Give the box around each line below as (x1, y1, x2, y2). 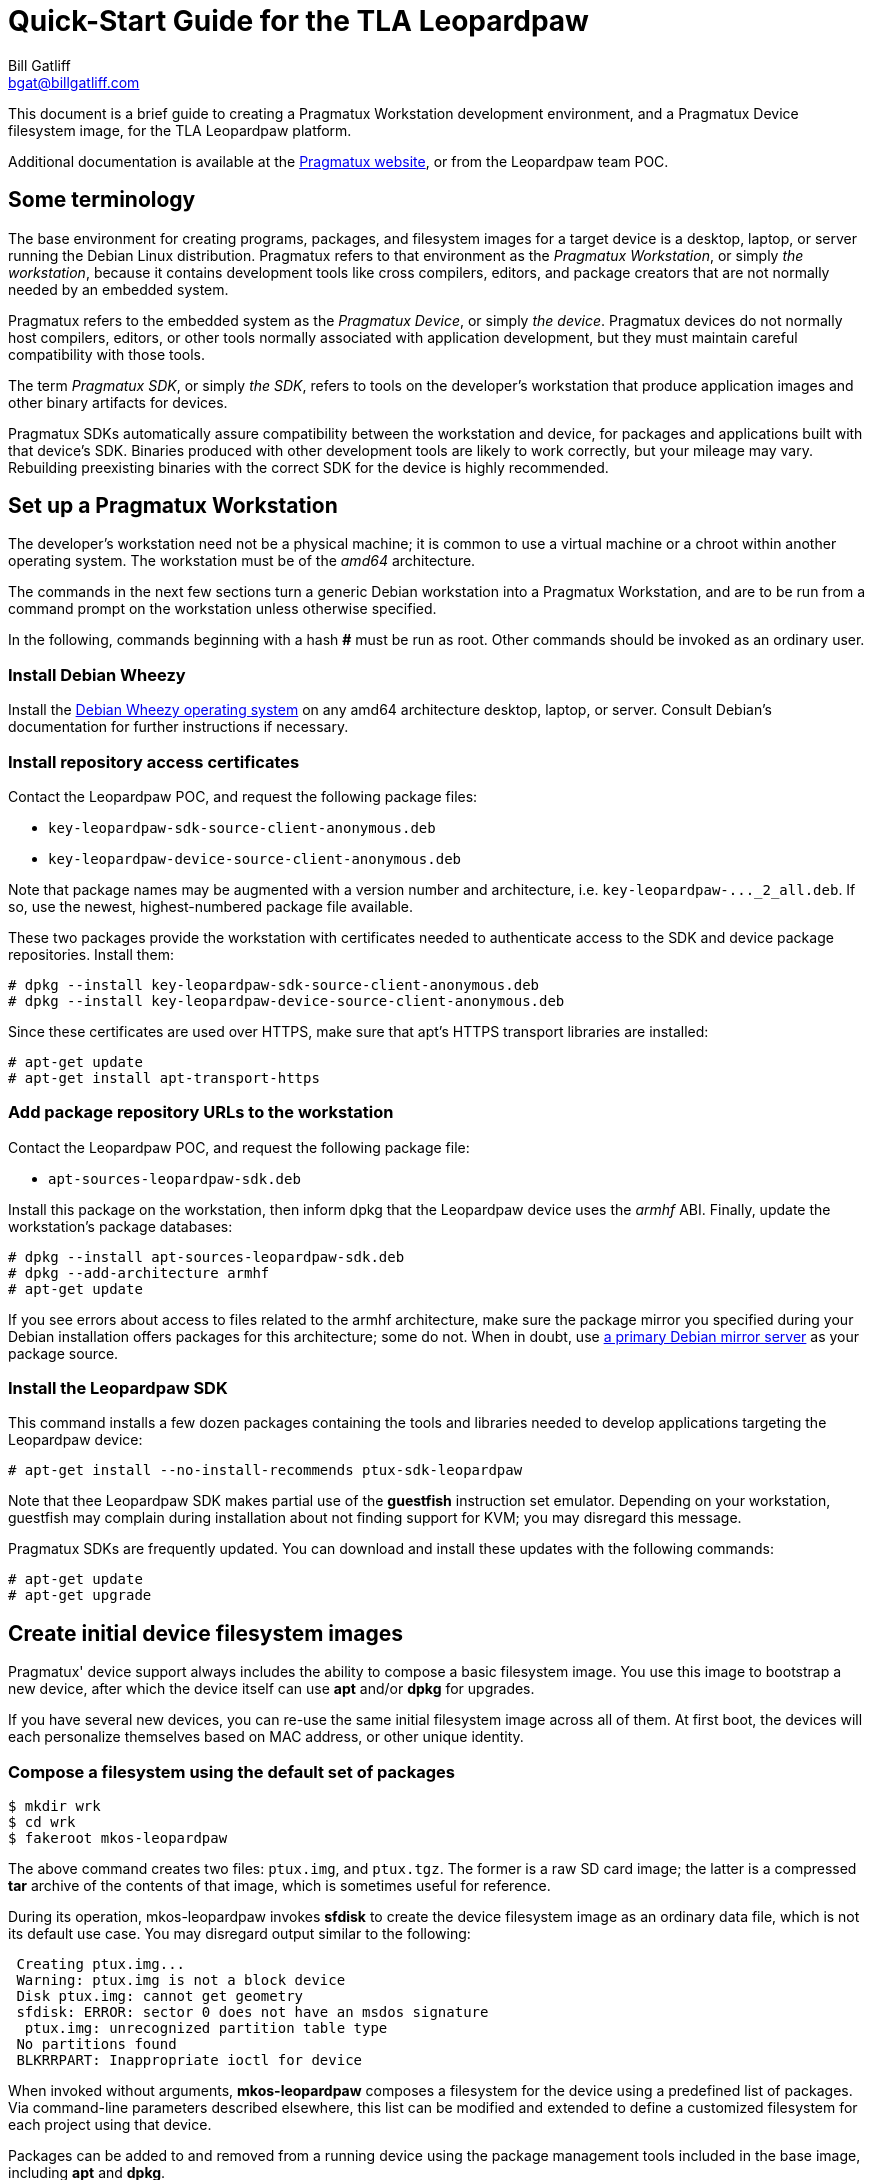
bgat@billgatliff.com (8, 73, 140, 91)
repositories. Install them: (8, 945, 175, 963)
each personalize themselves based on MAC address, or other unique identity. (8, 1728, 524, 1746)
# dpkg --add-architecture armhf (8, 1264, 270, 1281)
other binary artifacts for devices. (8, 393, 228, 411)
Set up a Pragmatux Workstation (8, 493, 338, 519)
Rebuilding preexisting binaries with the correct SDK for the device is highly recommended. (8, 458, 609, 476)
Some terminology (8, 187, 196, 213)
